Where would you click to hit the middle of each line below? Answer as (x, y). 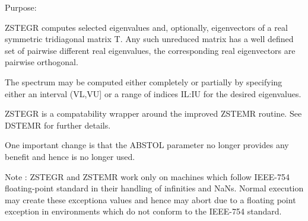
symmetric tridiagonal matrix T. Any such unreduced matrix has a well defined (149, 39)
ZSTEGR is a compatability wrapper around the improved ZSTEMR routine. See (153, 113)
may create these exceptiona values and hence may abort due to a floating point (150, 199)
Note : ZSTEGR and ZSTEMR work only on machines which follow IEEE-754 (147, 176)
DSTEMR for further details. (58, 125)
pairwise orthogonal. (42, 62)
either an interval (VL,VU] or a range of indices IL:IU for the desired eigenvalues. (153, 93)
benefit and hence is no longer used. (70, 156)
